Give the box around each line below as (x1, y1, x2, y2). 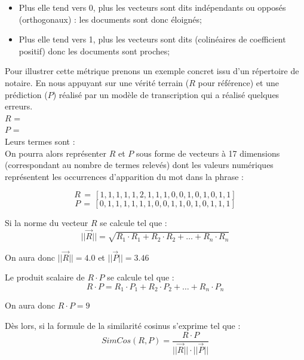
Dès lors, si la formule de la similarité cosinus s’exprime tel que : (5, 319, 241, 331)
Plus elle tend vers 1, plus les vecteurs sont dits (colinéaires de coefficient (19, 33, 286, 45)
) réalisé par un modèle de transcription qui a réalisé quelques (53, 88, 280, 100)
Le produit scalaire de (5, 271, 85, 283)
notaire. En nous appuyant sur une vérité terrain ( (5, 76, 189, 89)
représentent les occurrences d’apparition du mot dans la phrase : (5, 170, 244, 182)
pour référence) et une (198, 76, 279, 89)
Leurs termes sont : (5, 135, 75, 147)
